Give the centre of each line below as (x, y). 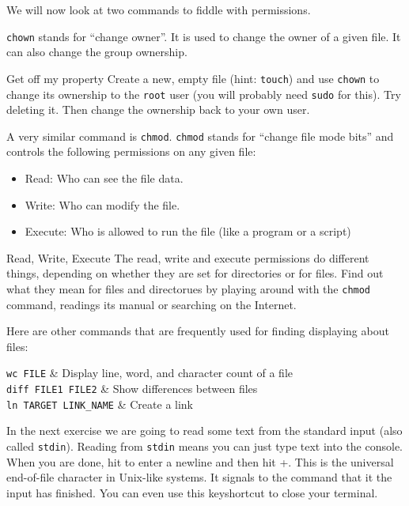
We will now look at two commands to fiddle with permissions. (159, 9)
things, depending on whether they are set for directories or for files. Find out (195, 273)
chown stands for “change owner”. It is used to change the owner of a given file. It (204, 36)
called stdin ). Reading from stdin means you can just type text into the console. (204, 446)
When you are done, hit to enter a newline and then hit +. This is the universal (200, 461)
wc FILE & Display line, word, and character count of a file (150, 373)
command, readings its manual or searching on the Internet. (151, 304)
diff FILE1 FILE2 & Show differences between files (132, 389)
